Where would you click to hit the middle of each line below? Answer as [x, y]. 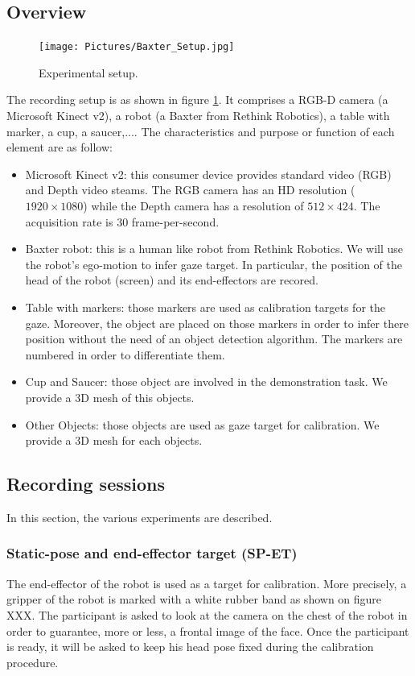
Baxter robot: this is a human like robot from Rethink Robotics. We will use [214, 249]
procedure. [33, 662]
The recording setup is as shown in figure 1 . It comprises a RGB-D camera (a [197, 100]
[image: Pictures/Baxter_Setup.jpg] [137, 47]
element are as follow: [60, 147]
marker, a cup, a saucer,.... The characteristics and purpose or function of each [201, 131]
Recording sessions [86, 484]
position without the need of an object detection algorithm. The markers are [214, 339]
